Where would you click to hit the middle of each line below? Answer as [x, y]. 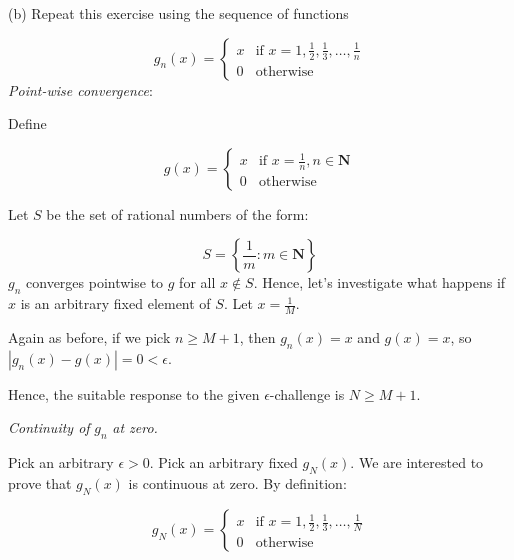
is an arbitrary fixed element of [115, 303]
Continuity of [49, 427]
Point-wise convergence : [80, 89]
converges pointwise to [95, 282]
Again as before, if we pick [89, 337]
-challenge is [307, 393]
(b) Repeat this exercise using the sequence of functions [178, 13]
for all [197, 282]
